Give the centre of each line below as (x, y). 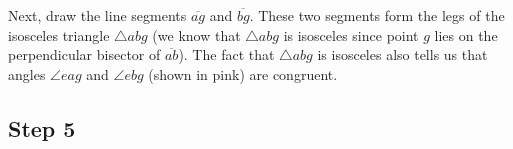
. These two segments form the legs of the (377, 15)
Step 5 (42, 127)
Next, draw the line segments (97, 15)
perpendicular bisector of (84, 54)
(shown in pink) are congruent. (243, 73)
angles (27, 73)
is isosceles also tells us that (402, 54)
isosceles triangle (59, 34)
